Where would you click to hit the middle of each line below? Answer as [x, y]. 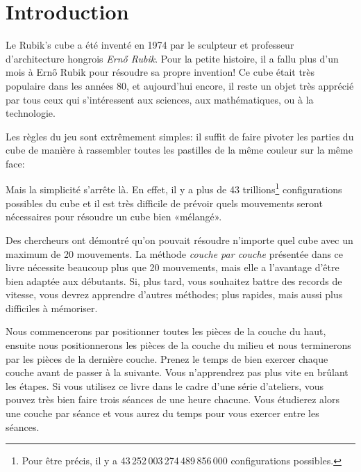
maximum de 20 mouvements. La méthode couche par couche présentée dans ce [175, 253]
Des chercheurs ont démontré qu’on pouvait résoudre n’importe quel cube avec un [179, 239]
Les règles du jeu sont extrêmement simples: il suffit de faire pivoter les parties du [180, 136]
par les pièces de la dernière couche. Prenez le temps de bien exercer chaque [167, 358]
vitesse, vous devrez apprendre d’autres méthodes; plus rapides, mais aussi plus [174, 294]
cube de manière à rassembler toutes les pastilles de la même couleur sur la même [179, 150]
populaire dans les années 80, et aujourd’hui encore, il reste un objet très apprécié [180, 85]
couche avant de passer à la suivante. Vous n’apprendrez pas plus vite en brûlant [177, 372]
